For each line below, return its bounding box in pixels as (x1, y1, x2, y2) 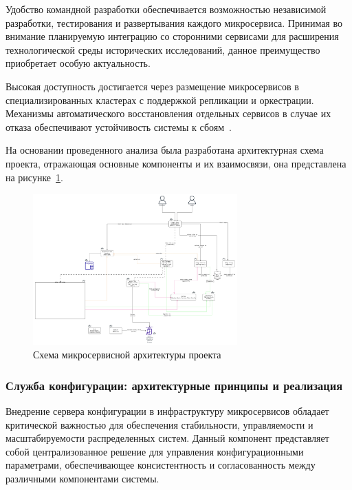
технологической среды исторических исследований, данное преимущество (5, 42, 320, 57)
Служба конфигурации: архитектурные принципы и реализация (5, 376, 342, 394)
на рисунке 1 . (5, 170, 63, 184)
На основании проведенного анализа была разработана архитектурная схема (5, 143, 324, 157)
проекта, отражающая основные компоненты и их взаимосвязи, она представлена (5, 156, 346, 170)
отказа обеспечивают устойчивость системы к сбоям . (5, 119, 232, 134)
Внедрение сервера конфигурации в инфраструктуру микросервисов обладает (5, 403, 329, 418)
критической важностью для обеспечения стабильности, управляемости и (5, 417, 313, 431)
